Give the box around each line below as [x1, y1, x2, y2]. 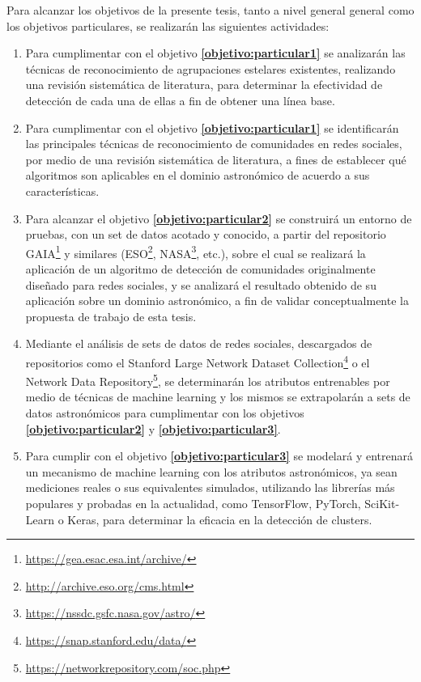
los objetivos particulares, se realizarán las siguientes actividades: [6, 17, 330, 34]
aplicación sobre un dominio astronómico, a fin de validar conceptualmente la [25, 292, 409, 309]
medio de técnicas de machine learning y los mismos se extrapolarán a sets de [25, 388, 410, 405]
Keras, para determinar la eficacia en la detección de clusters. [67, 510, 372, 527]
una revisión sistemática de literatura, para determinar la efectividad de [25, 76, 383, 93]
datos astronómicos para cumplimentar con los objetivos [25, 405, 304, 421]
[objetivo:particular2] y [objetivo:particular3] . [25, 420, 281, 437]
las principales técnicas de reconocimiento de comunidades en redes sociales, [25, 135, 402, 152]
